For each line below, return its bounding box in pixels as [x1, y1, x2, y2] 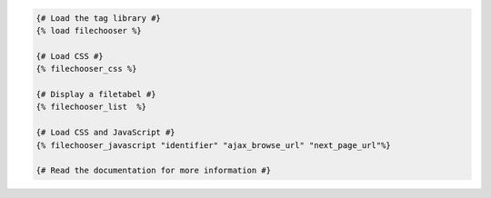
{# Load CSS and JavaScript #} [35, 127, 176, 138]
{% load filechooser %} [35, 25, 143, 35]
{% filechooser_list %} [35, 102, 147, 113]
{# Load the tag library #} [35, 13, 161, 23]
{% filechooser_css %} [35, 64, 137, 74]
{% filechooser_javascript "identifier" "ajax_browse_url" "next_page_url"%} [35, 140, 391, 150]
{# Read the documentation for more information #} [35, 165, 272, 176]
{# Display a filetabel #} [35, 89, 156, 99]
